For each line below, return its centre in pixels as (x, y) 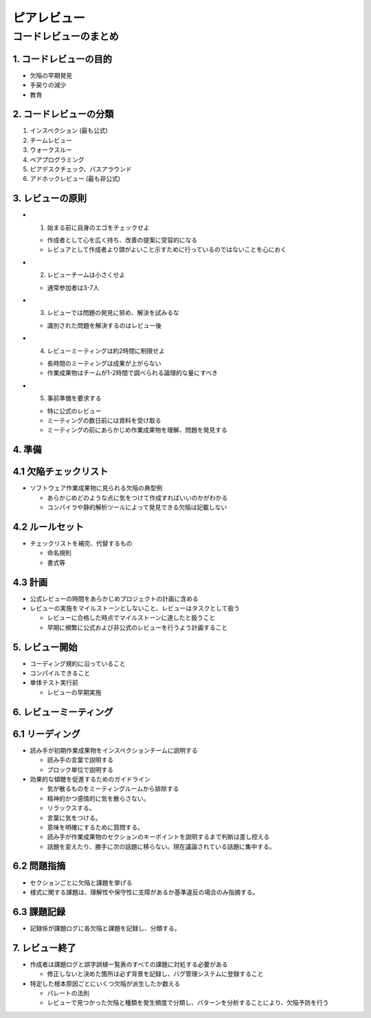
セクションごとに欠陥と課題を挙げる (81, 883)
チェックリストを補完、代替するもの (81, 543)
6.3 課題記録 (39, 912)
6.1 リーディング (46, 734)
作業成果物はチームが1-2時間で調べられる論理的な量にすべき (132, 373)
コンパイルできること (60, 673)
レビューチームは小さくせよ (86, 275)
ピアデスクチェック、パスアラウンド (81, 169)
